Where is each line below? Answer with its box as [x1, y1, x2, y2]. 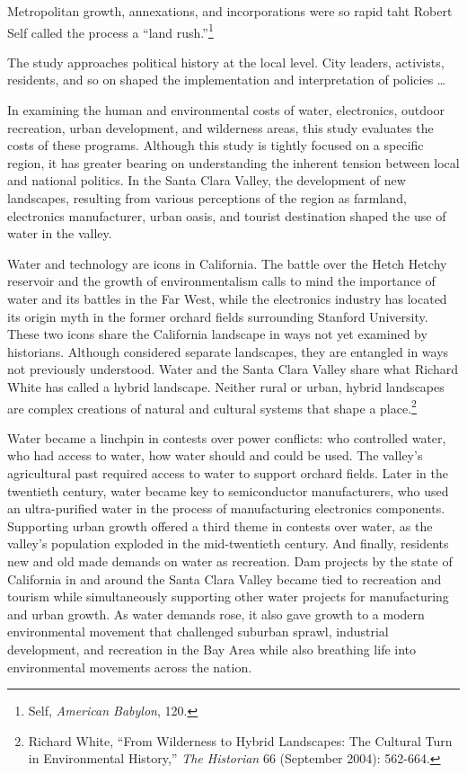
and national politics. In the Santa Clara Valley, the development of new [7, 171, 406, 190]
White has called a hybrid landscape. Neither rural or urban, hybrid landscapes [7, 377, 445, 396]
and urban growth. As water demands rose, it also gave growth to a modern [7, 604, 425, 623]
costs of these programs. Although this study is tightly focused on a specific [7, 136, 424, 155]
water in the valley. [7, 224, 112, 243]
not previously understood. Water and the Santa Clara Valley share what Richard [7, 360, 458, 378]
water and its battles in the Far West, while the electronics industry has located [7, 289, 447, 307]
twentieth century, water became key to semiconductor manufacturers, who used [7, 481, 449, 500]
